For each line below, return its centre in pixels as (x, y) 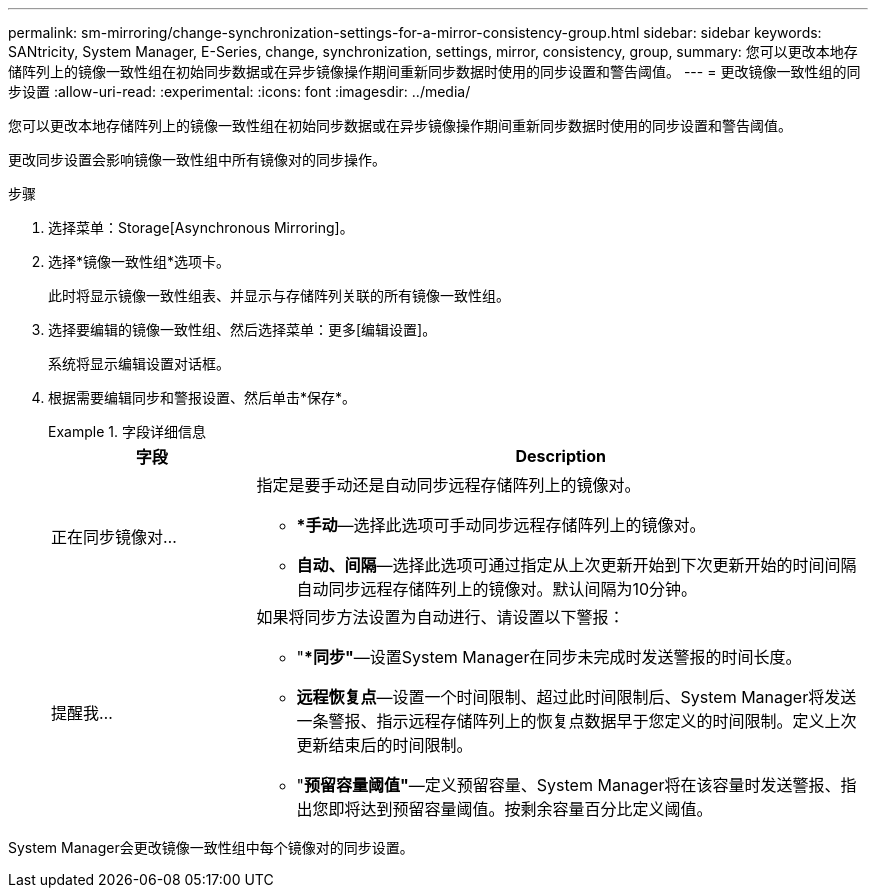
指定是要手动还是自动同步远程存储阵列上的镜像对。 (448, 485)
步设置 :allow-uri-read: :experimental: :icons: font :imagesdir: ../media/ (239, 91)
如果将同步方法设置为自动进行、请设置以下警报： (440, 617)
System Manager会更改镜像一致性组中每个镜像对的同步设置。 (211, 847)
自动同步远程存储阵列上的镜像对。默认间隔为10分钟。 (497, 589)
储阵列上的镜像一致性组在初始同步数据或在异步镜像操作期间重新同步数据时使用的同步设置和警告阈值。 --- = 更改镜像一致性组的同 (434, 71)
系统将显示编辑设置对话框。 (139, 363)
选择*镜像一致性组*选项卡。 (139, 261)
